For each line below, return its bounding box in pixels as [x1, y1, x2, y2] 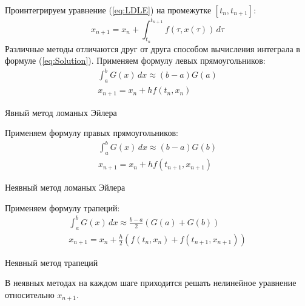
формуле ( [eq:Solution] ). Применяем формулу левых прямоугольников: [5, 54, 266, 67]
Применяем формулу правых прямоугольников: [5, 126, 178, 139]
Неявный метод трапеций [5, 256, 98, 268]
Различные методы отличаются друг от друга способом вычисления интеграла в [5, 42, 300, 55]
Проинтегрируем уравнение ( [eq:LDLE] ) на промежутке [5, 4, 212, 16]
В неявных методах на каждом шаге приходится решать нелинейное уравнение [5, 276, 297, 289]
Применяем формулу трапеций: [5, 201, 120, 214]
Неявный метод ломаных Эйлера [5, 181, 126, 194]
